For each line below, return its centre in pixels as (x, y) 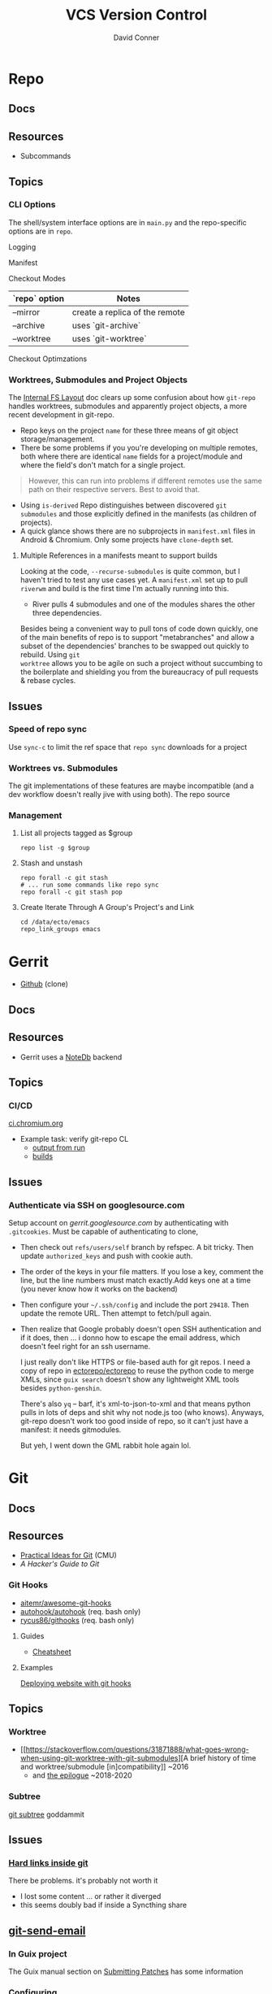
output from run (58, 1147)
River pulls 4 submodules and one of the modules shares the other (144, 604)
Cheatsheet (52, 1652)
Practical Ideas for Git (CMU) (69, 1556)
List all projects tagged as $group (76, 833)
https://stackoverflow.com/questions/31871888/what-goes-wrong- (137, 1749)
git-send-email (47, 1930)
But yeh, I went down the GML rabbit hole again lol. (106, 1445)
